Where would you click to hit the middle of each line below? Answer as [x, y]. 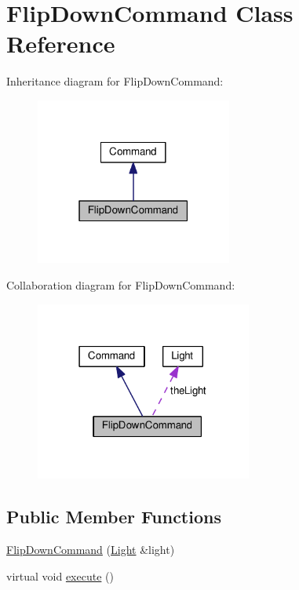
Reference [61, 44]
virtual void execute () [60, 575]
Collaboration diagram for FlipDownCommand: [121, 285]
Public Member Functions [114, 517]
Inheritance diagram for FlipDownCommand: [115, 81]
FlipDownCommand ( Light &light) [91, 550]
